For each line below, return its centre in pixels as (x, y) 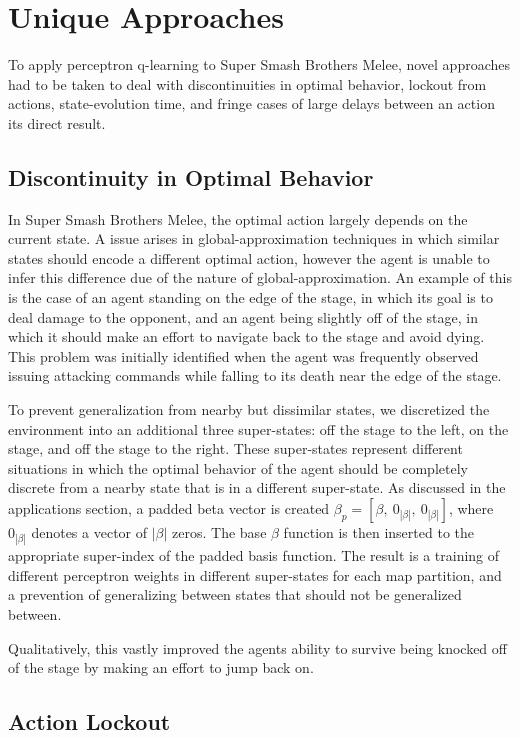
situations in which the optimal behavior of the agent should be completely (238, 467)
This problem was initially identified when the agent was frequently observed (243, 355)
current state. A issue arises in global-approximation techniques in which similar (254, 238)
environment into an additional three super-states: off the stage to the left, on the (258, 428)
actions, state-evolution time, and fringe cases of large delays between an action (251, 103)
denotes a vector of (89, 532)
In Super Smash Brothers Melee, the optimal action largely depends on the (238, 218)
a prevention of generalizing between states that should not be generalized (235, 594)
